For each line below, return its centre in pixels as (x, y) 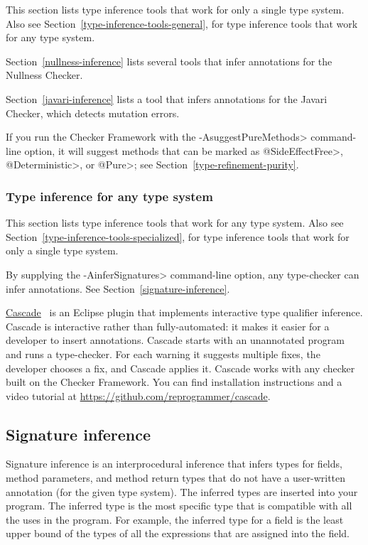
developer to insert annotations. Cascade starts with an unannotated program (175, 340)
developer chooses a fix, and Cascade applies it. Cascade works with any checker (180, 368)
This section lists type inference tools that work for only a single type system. (175, 9)
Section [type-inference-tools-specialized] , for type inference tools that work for (178, 236)
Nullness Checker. (44, 75)
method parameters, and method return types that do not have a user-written (176, 478)
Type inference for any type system (109, 196)
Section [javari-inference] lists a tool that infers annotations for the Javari (167, 98)
